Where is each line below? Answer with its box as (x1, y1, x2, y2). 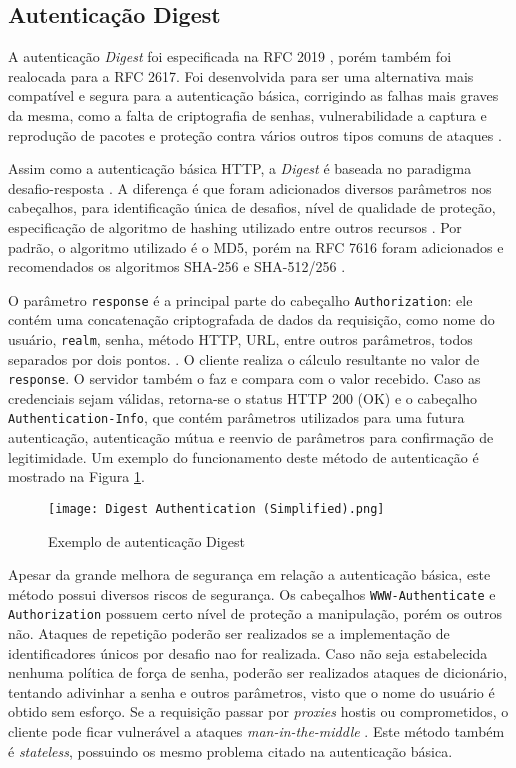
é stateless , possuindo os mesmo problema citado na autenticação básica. (8, 740, 453, 761)
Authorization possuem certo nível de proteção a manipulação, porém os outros (8, 603, 503, 624)
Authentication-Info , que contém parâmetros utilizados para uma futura (8, 407, 465, 428)
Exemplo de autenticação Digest (48, 530, 245, 551)
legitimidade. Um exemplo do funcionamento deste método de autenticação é (8, 446, 479, 467)
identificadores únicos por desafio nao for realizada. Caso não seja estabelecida (8, 642, 488, 663)
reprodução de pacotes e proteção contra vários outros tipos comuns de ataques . (8, 124, 502, 145)
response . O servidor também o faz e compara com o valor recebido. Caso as (8, 368, 481, 389)
